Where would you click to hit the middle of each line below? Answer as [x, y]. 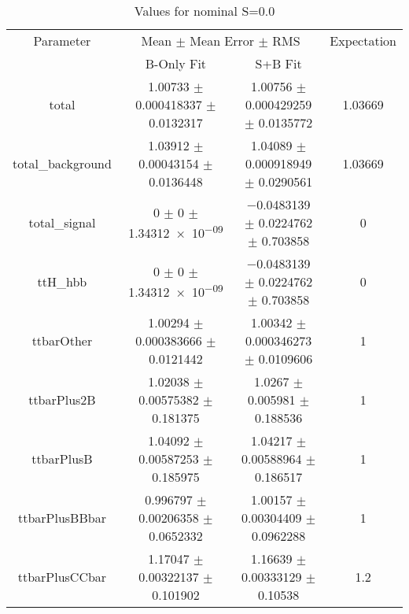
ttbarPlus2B [62, 399]
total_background [62, 163]
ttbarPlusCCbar [62, 577]
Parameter [62, 41]
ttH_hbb [62, 281]
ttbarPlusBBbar [62, 518]
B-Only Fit [176, 63]
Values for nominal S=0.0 [204, 11]
